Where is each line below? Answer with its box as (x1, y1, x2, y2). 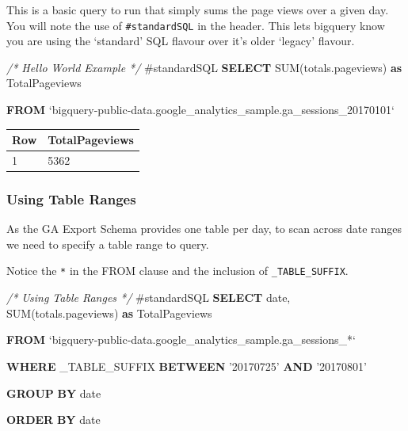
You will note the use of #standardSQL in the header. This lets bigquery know (6, 17, 385, 33)
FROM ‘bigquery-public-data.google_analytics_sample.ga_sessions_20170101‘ (6, 101, 395, 118)
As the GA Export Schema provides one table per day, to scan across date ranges (6, 220, 402, 237)
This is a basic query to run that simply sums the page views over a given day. (6, 2, 389, 17)
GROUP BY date (6, 384, 101, 401)
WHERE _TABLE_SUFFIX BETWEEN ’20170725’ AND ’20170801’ (6, 357, 367, 374)
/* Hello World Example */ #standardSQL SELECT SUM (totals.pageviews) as (6, 59, 402, 75)
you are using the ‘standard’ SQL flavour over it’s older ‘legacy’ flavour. (6, 32, 355, 49)
